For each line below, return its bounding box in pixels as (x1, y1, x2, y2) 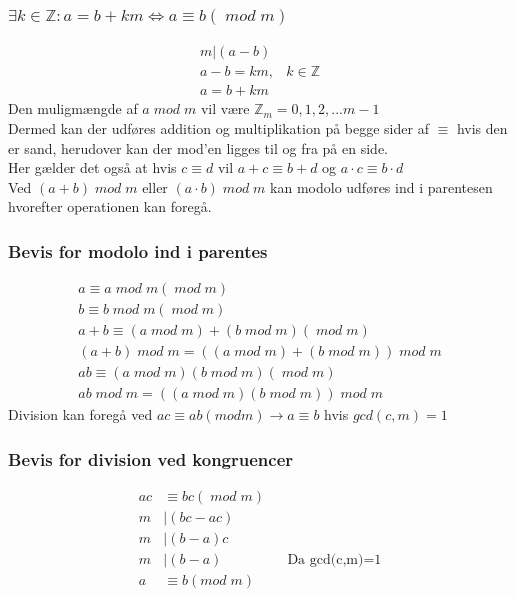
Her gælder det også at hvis (8, 157, 177, 178)
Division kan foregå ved (8, 404, 153, 425)
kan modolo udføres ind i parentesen (270, 176, 493, 197)
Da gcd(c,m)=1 (287, 553, 382, 568)
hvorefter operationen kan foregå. (8, 196, 212, 217)
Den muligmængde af (8, 98, 138, 119)
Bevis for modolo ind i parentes (8, 238, 268, 263)
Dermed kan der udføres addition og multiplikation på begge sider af (8, 117, 429, 138)
